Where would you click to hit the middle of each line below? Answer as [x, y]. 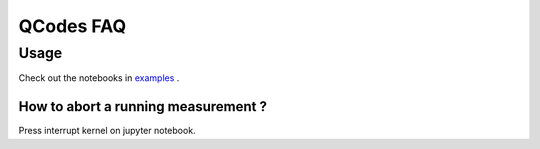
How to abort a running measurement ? [142, 106]
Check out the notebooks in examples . [99, 78]
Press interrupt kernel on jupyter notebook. [107, 131]
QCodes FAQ [72, 26]
